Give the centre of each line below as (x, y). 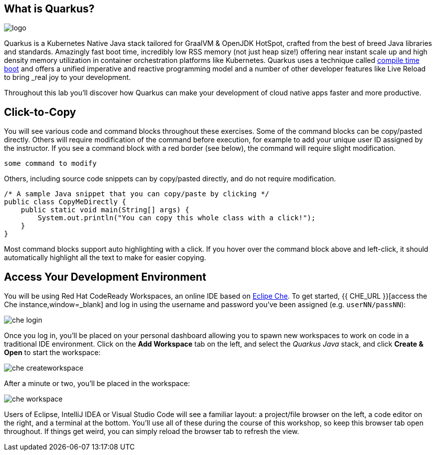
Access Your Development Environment (105, 277)
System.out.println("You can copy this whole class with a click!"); (177, 218)
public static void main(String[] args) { (105, 210)
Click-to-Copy (40, 112)
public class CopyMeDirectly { (65, 202)
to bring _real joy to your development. (67, 77)
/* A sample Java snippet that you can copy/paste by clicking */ (137, 194)
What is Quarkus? (49, 9)
